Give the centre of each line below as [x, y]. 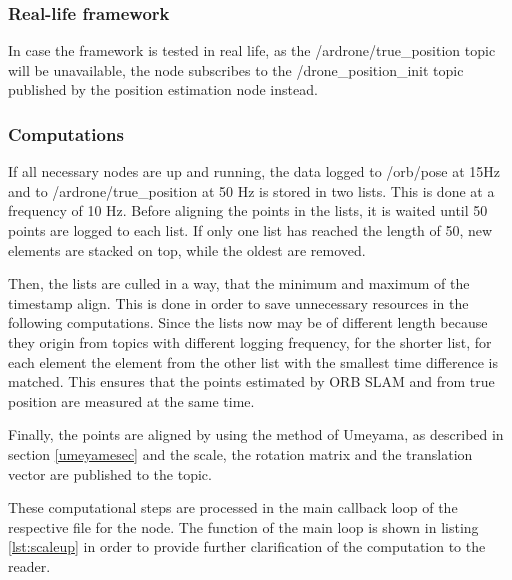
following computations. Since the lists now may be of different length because [248, 322]
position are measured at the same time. [131, 400]
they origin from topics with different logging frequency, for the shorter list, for [250, 341]
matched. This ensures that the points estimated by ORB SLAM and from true [251, 381]
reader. [29, 565]
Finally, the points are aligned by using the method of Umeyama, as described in [256, 434]
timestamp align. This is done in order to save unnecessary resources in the [238, 302]
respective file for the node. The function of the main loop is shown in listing [243, 526]
